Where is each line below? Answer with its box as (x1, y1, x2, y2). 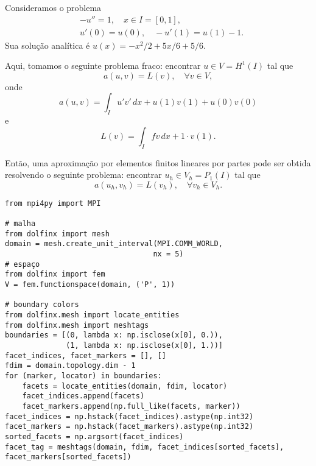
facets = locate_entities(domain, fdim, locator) (22, 381, 228, 390)
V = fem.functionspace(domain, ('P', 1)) (5, 280, 175, 289)
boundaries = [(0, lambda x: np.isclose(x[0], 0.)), (5, 331, 223, 340)
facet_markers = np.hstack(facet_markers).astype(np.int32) (5, 422, 254, 431)
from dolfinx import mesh (5, 229, 110, 238)
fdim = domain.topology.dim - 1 (5, 361, 136, 370)
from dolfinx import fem (5, 270, 105, 279)
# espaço (5, 259, 40, 269)
